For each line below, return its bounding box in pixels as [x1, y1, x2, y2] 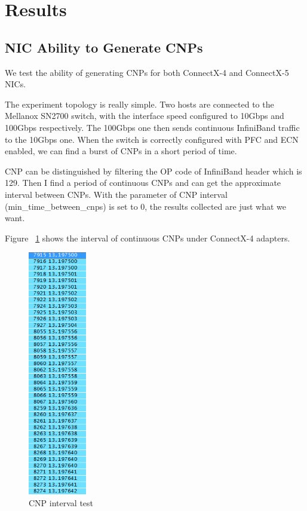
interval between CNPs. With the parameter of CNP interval [5, 188, 228, 200]
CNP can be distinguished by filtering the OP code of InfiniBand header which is [5, 164, 302, 177]
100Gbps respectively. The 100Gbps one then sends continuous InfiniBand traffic [5, 121, 300, 133]
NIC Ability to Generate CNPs [5, 38, 203, 56]
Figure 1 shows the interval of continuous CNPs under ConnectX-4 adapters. [5, 231, 290, 244]
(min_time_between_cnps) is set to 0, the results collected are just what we [5, 200, 287, 212]
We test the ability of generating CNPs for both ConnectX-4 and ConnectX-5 [5, 66, 289, 78]
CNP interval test [29, 496, 94, 509]
